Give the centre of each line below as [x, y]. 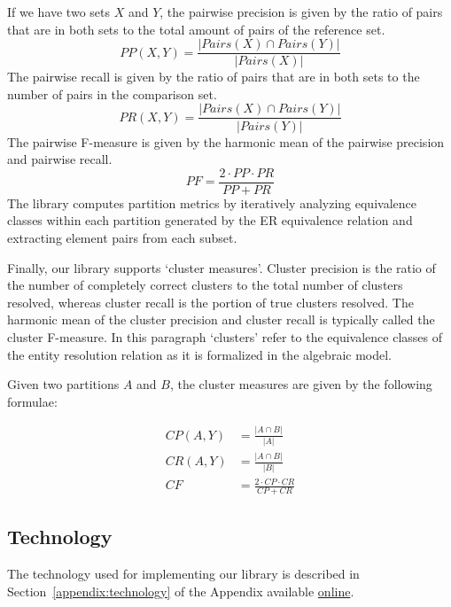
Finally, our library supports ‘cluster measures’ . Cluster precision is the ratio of [222, 267]
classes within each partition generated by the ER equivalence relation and [210, 220]
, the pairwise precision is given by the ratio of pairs [301, 12]
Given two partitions [63, 384]
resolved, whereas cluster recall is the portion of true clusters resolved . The [210, 302]
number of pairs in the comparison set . [112, 93]
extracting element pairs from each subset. [122, 237]
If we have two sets [58, 12]
